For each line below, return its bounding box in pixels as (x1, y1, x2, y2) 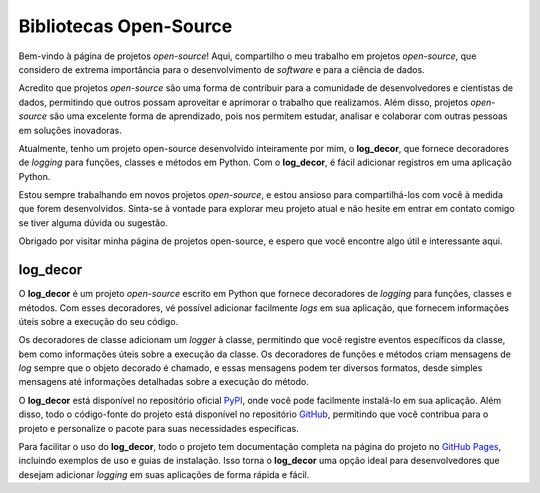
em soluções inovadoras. (18, 124, 122, 136)
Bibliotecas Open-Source (18, 15, 233, 37)
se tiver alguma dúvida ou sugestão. (18, 216, 169, 229)
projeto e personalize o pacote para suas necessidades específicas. (18, 422, 300, 434)
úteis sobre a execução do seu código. (18, 315, 179, 327)
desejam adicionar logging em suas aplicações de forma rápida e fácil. (18, 468, 310, 480)
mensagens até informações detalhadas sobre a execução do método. (18, 376, 309, 388)
